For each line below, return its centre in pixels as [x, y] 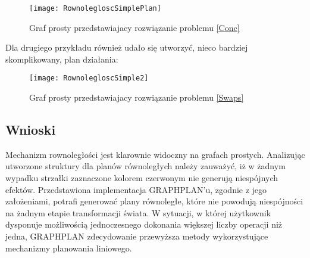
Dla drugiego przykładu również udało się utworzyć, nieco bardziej [127, 47]
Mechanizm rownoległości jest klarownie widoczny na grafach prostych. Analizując [155, 154]
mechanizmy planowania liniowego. [69, 248]
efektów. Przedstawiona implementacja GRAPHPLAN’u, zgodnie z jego [136, 189]
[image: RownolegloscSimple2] [89, 78]
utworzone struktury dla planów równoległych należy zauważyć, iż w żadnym [145, 166]
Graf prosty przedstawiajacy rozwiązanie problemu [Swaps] [137, 97]
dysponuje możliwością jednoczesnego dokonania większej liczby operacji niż [144, 224]
